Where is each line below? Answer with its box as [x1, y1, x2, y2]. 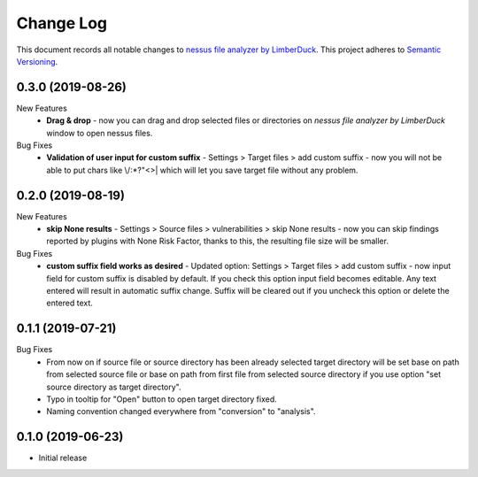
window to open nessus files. [46, 127, 153, 138]
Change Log [16, 13, 108, 33]
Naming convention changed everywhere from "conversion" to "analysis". [46, 406, 316, 417]
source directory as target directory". [46, 381, 181, 392]
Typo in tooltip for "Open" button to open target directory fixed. [46, 394, 278, 404]
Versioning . [16, 56, 58, 66]
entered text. [46, 297, 93, 309]
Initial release [38, 452, 88, 464]
